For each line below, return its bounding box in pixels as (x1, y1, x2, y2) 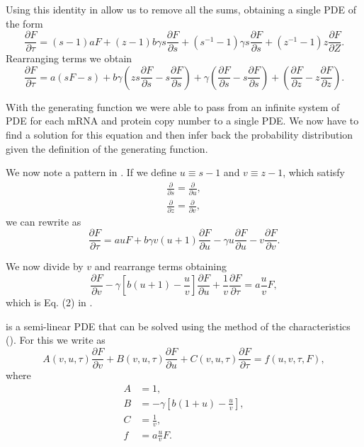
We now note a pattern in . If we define (6, 165, 177, 180)
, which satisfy (283, 165, 345, 180)
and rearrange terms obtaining (94, 259, 227, 274)
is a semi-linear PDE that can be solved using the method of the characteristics (6, 318, 351, 333)
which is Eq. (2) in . (6, 295, 93, 310)
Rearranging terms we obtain (6, 51, 132, 66)
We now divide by (6, 259, 84, 274)
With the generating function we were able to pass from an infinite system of (6, 99, 340, 114)
